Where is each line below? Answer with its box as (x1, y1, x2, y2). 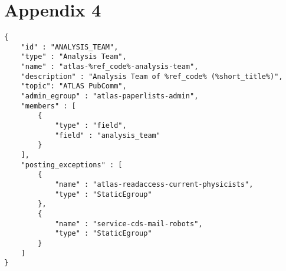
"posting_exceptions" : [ (21, 160, 123, 169)
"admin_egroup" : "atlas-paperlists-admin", (21, 92, 199, 101)
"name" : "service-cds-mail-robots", (54, 219, 203, 228)
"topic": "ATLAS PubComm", (21, 82, 127, 91)
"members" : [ (21, 101, 76, 110)
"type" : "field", (54, 121, 127, 130)
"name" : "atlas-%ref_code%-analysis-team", (21, 62, 199, 71)
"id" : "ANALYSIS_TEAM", (21, 42, 119, 51)
